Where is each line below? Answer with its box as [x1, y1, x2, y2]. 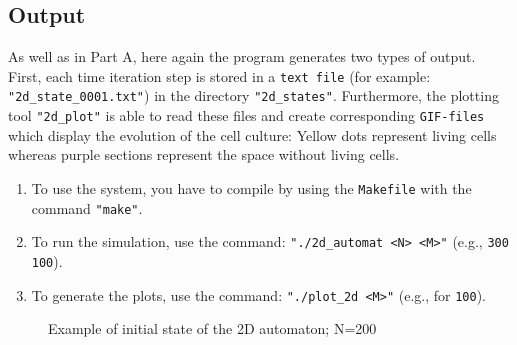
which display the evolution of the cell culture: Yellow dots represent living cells [8, 124, 497, 145]
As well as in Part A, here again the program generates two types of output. [8, 46, 476, 67]
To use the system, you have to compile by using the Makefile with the [31, 177, 472, 198]
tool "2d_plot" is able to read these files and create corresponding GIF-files [8, 105, 485, 126]
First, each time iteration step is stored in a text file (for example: [8, 65, 431, 86]
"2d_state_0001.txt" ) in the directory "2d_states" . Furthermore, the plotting [8, 85, 499, 106]
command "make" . [31, 197, 143, 218]
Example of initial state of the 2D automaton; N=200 [48, 318, 377, 339]
